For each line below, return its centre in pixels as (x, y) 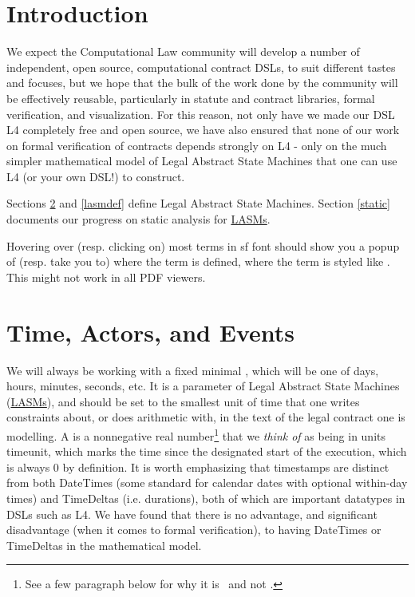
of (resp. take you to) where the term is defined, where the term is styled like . (198, 261)
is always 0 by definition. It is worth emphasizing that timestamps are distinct (198, 467)
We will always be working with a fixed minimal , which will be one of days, (193, 370)
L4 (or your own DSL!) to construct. (96, 176)
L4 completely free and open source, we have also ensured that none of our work (203, 130)
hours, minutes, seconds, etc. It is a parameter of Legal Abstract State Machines (203, 386)
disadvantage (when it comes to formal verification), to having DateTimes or (194, 530)
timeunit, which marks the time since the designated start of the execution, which (207, 451)
